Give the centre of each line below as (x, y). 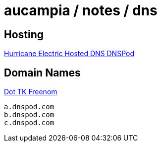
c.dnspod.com (29, 123)
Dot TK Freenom (31, 92)
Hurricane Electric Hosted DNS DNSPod (69, 54)
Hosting (24, 34)
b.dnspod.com (29, 115)
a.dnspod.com (29, 107)
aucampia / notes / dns (81, 10)
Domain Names (42, 73)
